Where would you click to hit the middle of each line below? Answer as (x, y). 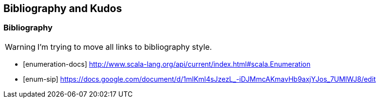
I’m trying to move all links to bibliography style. (124, 47)
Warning (20, 47)
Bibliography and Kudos (63, 8)
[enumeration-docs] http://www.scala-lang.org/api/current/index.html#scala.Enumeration (167, 64)
